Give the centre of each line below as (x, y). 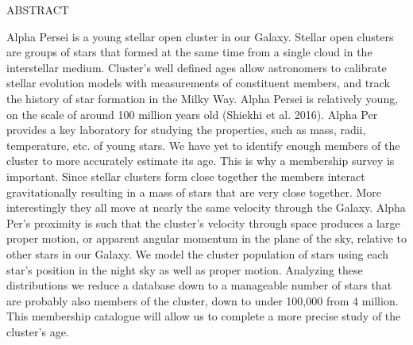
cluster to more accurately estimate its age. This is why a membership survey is (201, 161)
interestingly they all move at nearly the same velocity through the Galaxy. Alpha (206, 207)
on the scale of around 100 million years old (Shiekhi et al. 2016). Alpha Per (192, 114)
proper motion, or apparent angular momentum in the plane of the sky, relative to (206, 238)
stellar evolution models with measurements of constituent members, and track (198, 83)
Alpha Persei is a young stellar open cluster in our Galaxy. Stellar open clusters (200, 36)
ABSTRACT (38, 10)
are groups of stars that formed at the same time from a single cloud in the (189, 52)
